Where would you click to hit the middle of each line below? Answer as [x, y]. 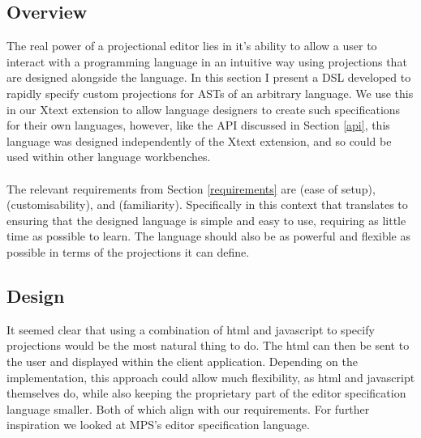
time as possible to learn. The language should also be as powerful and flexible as [208, 236]
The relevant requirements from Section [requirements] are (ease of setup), [191, 188]
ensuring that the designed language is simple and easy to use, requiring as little [206, 220]
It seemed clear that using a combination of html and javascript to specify [191, 329]
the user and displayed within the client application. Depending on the [182, 361]
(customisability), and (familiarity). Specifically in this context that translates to [207, 204]
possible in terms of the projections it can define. [128, 251]
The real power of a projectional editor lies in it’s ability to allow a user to [192, 46]
